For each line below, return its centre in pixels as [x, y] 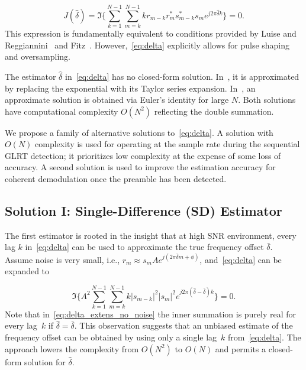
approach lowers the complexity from [72, 348]
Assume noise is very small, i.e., [62, 259]
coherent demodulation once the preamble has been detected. [116, 179]
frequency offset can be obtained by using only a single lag [111, 337]
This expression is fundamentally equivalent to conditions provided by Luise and [151, 33]
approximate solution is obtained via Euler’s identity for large [117, 100]
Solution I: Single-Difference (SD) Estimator [144, 211]
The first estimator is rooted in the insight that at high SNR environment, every [151, 235]
